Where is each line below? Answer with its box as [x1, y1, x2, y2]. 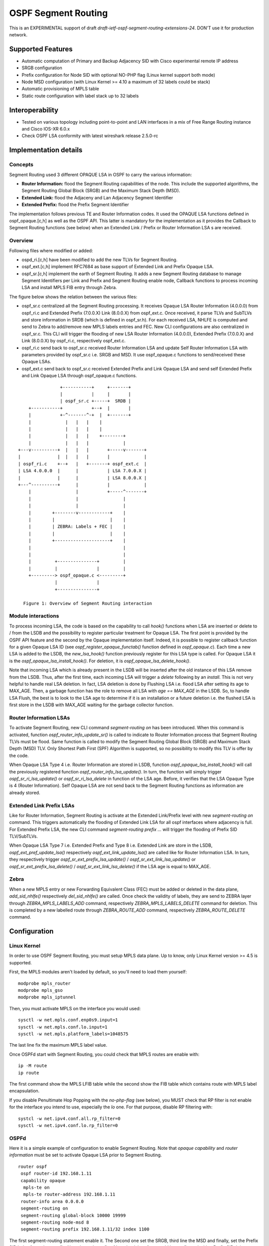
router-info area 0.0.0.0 [20, 1199, 84, 1204]
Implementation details [9, 146, 83, 155]
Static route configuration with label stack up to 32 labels [21, 93, 139, 99]
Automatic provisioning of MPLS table [21, 86, 100, 92]
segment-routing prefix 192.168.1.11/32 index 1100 [20, 1227, 149, 1232]
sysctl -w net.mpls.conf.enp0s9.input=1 [18, 1017, 118, 1023]
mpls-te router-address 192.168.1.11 [23, 1192, 116, 1197]
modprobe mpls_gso [18, 987, 63, 993]
